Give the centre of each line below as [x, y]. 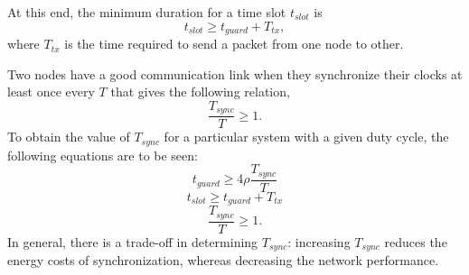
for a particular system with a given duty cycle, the [306, 137]
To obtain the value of [69, 137]
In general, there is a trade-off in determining [133, 241]
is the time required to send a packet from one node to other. [234, 44]
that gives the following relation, [200, 92]
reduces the [416, 241]
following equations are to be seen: [103, 155]
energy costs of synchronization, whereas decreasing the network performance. [223, 260]
